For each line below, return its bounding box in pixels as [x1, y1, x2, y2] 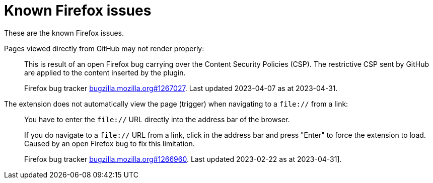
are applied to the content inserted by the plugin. [24, 68, 186, 77]
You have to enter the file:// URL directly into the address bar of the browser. [24, 115, 290, 124]
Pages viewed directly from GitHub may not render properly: [4, 44, 204, 53]
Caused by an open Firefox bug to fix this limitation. [24, 139, 195, 148]
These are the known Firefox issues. [4, 28, 124, 37]
